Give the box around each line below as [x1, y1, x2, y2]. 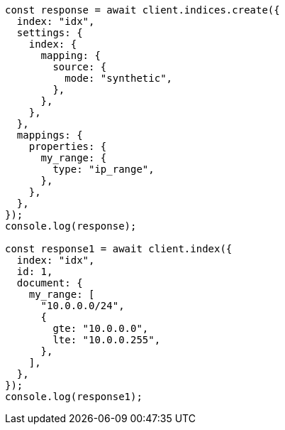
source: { [52, 61, 107, 72]
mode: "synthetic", [65, 72, 173, 84]
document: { [16, 277, 83, 289]
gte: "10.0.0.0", [52, 323, 149, 334]
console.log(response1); [5, 391, 142, 402]
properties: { [28, 141, 107, 152]
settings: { [16, 27, 83, 38]
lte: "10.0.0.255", [52, 334, 161, 345]
